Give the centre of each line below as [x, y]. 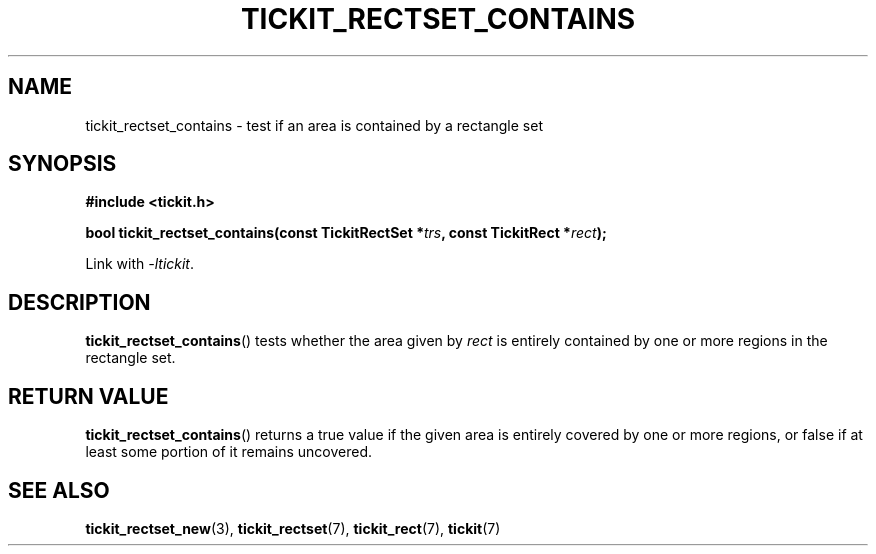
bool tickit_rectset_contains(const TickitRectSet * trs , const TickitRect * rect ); [346, 233]
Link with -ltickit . [140, 264]
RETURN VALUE [88, 396]
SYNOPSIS [62, 164]
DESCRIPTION [79, 302]
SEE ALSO [59, 490]
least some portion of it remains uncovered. [228, 452]
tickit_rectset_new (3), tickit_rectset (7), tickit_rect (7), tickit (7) [293, 528]
